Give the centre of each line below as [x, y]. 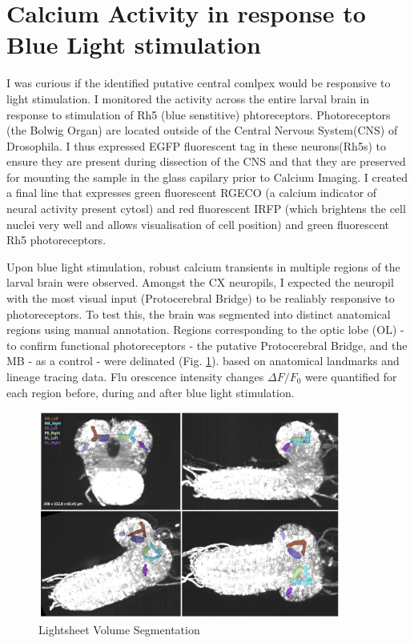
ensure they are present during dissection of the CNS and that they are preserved [206, 161]
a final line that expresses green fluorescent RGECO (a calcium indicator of [192, 193]
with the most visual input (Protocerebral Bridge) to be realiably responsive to [201, 298]
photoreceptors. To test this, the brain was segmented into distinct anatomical [199, 313]
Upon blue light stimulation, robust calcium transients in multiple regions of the [203, 266]
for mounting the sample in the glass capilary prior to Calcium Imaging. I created [207, 177]
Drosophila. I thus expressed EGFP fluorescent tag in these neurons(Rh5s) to [196, 145]
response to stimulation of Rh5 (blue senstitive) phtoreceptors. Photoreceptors [199, 114]
